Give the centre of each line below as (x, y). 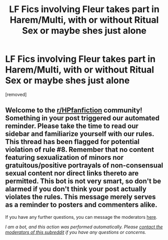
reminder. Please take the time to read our (72, 126)
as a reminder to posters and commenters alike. (81, 205)
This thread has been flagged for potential (72, 142)
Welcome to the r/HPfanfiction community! (74, 110)
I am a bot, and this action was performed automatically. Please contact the (84, 227)
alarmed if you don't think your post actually (76, 189)
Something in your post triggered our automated (82, 118)
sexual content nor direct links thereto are (72, 173)
